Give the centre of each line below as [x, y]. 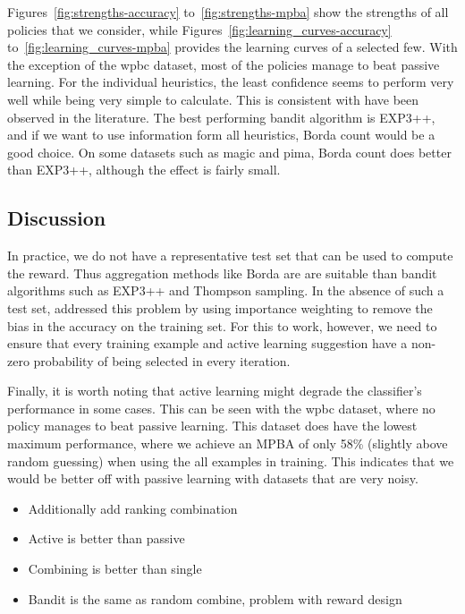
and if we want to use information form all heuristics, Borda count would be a [221, 135]
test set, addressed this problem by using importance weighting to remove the [220, 307]
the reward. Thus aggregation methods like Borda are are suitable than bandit [222, 273]
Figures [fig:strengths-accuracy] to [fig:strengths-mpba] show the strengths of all [228, 12]
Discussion [57, 218]
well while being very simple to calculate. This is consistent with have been [213, 99]
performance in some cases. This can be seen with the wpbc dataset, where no [221, 408]
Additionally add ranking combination [133, 508]
